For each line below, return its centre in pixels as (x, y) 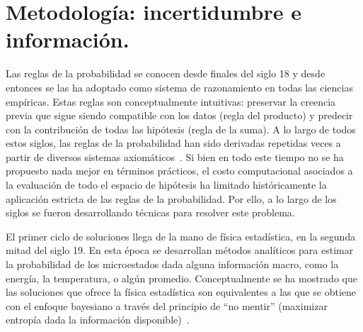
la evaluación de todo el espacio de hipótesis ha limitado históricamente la (166, 185)
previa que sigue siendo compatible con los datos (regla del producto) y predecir (179, 115)
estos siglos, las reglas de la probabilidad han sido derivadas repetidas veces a (173, 143)
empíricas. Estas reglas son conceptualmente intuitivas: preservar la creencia (171, 101)
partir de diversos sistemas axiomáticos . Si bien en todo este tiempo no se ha (175, 156)
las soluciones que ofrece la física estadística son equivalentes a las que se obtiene (181, 292)
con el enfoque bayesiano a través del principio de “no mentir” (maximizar (167, 305)
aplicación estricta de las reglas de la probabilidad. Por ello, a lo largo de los (171, 198)
